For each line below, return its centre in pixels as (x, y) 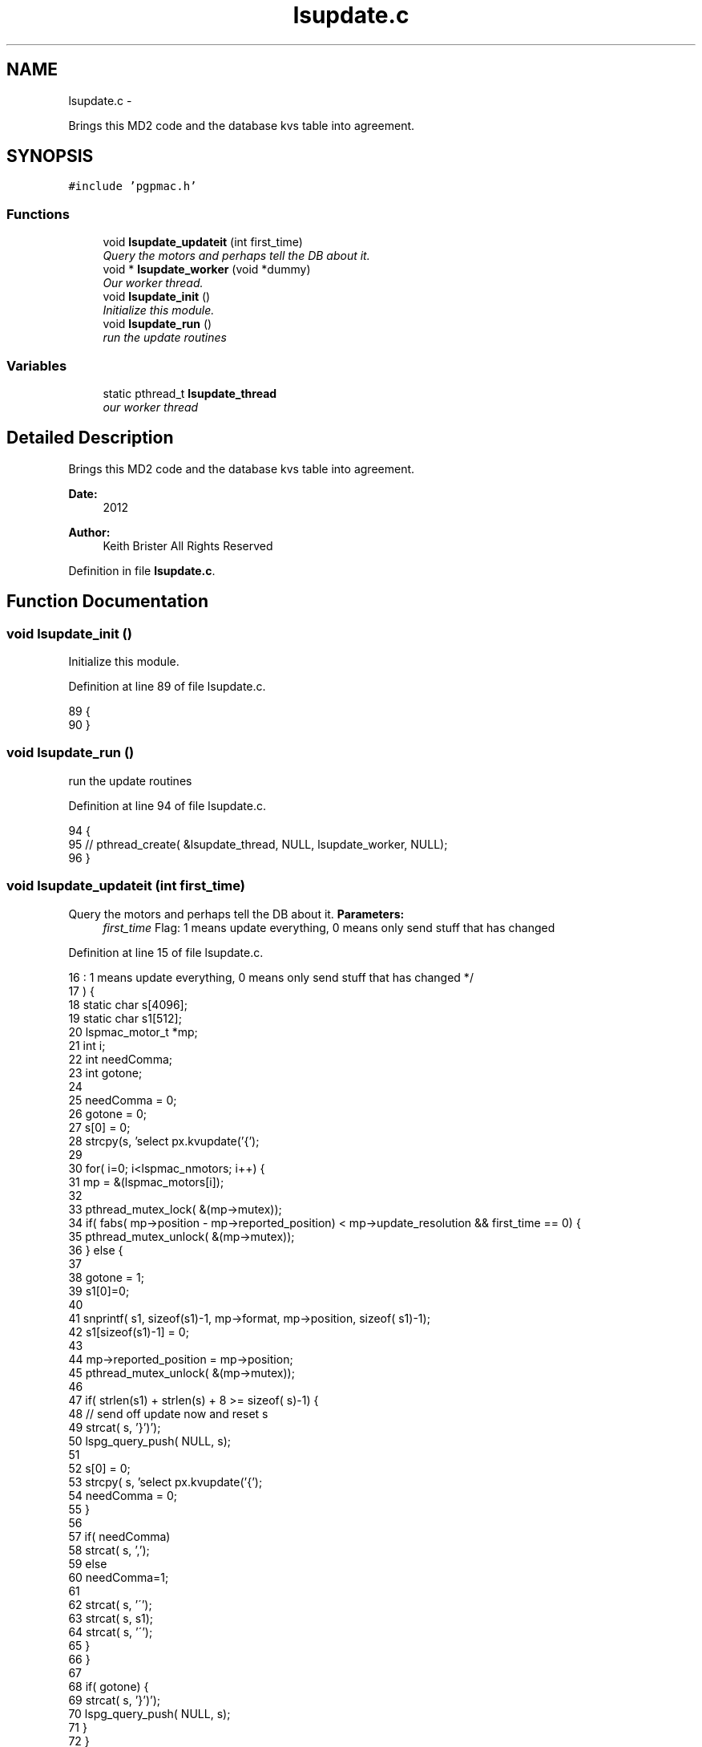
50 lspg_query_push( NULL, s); (149, 1441)
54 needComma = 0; (123, 1495)
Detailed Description (90, 438)
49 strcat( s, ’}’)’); (115, 1427)
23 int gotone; (105, 1072)
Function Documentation (107, 602)
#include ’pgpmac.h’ (133, 186)
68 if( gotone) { (109, 1686)
